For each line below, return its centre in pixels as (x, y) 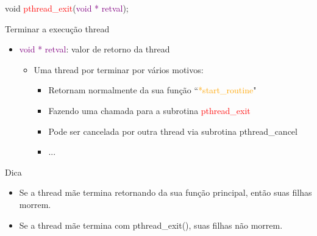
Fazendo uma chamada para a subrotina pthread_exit (149, 110)
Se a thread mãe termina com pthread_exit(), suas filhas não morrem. (151, 225)
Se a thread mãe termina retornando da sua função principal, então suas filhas (166, 192)
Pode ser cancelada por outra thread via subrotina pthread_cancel (173, 131)
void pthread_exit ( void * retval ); (67, 8)
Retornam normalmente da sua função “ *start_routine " (152, 90)
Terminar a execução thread (57, 28)
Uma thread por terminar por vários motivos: (119, 69)
